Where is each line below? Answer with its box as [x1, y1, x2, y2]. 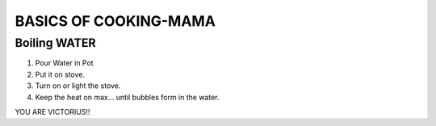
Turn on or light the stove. [35, 81, 121, 90]
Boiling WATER [15, 36, 96, 50]
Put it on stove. [35, 69, 85, 79]
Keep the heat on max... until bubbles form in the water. [35, 92, 220, 102]
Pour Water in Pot [35, 58, 94, 68]
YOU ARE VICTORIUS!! [15, 107, 90, 116]
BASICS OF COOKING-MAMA [15, 12, 216, 30]
